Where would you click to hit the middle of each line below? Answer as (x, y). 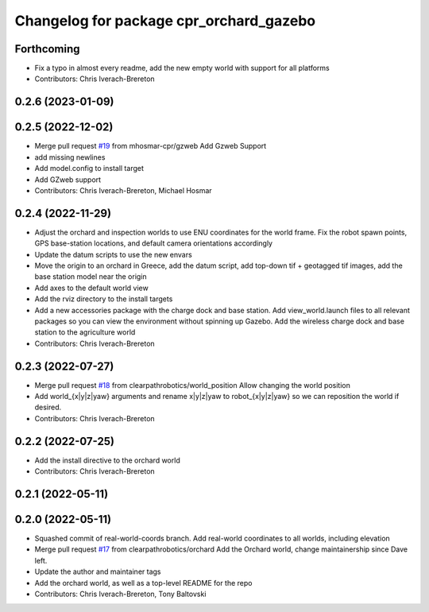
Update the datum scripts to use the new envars (113, 254)
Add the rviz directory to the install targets (104, 299)
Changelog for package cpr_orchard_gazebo (165, 21)
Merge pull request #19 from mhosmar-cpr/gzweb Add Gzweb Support (151, 146)
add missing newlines (70, 157)
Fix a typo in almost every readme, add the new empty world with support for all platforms (182, 68)
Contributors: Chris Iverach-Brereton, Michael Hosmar (123, 190)
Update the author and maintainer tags (98, 571)
